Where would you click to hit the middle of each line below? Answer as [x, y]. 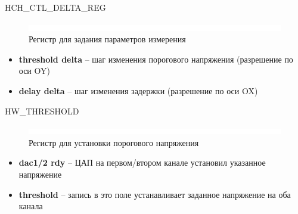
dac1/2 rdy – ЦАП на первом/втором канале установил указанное [142, 162]
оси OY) [34, 71]
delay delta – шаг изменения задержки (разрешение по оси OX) [138, 90]
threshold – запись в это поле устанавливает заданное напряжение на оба [155, 194]
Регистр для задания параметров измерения [107, 39]
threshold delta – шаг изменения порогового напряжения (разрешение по [156, 59]
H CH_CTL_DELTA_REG [55, 7]
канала [31, 206]
